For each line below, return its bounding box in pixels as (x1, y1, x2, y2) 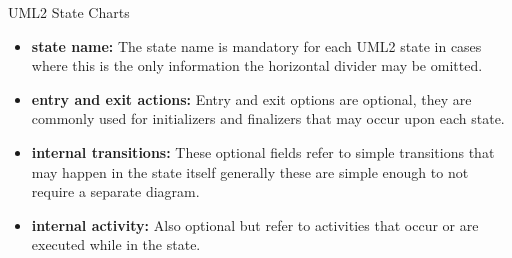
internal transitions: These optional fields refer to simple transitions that (31, 141, 495, 162)
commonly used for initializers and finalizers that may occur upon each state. (31, 108, 505, 129)
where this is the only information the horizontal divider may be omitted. (31, 55, 483, 76)
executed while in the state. (31, 234, 201, 255)
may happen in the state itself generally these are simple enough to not (31, 161, 469, 182)
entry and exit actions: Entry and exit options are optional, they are (31, 88, 472, 109)
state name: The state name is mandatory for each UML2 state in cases (31, 35, 482, 56)
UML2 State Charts (8, 2, 130, 22)
